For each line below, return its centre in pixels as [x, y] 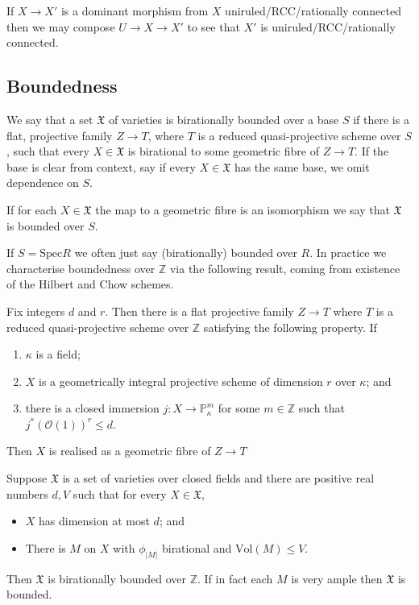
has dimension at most [94, 521]
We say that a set [50, 119]
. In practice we [348, 253]
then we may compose [61, 26]
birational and [197, 547]
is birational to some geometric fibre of [223, 151]
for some [239, 408]
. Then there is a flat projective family [199, 311]
